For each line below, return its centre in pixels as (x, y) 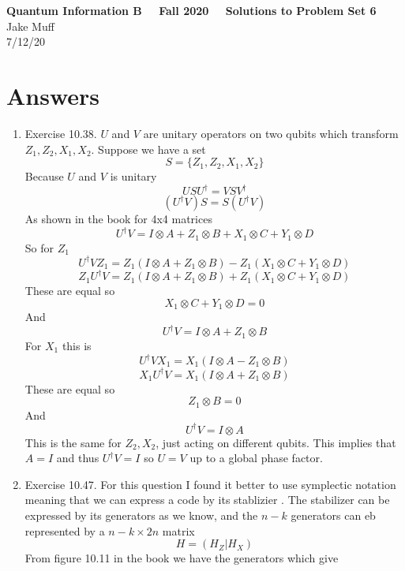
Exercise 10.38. (61, 133)
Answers (53, 95)
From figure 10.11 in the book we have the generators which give (182, 558)
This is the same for (73, 442)
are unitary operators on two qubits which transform (271, 133)
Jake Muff (30, 26)
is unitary (133, 176)
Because (44, 176)
